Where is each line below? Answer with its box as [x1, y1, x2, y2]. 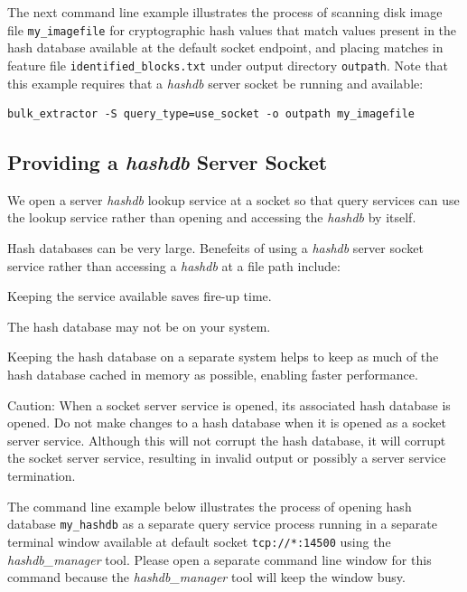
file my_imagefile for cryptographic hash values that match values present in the [7, 20, 457, 39]
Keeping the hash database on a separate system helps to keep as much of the [7, 347, 439, 366]
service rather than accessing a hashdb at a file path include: [7, 256, 341, 275]
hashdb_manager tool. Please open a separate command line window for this [7, 550, 432, 569]
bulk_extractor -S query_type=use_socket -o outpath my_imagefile [7, 108, 416, 121]
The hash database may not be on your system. [7, 316, 271, 335]
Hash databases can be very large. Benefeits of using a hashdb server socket [7, 239, 424, 258]
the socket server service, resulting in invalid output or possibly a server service [7, 448, 446, 467]
